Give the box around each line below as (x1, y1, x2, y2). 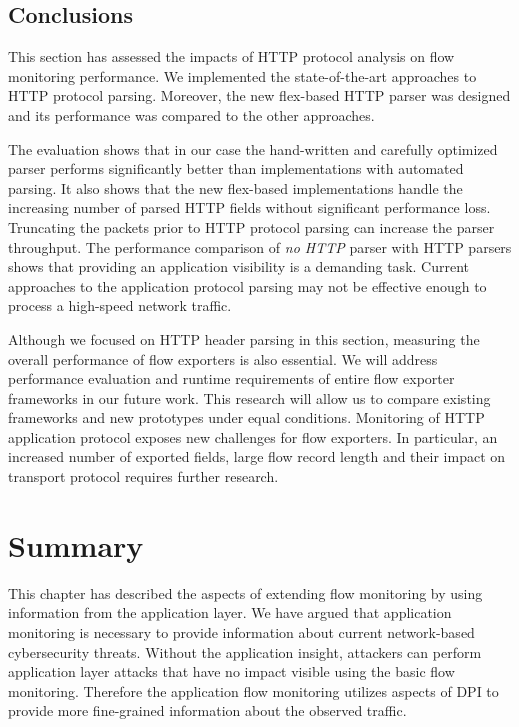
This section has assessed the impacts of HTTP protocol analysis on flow (8, 46, 455, 67)
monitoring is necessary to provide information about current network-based (8, 621, 475, 642)
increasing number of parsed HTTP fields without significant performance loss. (8, 197, 491, 218)
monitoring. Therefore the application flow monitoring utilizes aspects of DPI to (8, 680, 499, 701)
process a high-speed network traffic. (8, 295, 232, 316)
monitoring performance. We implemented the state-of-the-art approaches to (8, 65, 477, 86)
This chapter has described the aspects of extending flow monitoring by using (8, 582, 483, 603)
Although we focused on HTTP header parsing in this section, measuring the (8, 328, 480, 349)
